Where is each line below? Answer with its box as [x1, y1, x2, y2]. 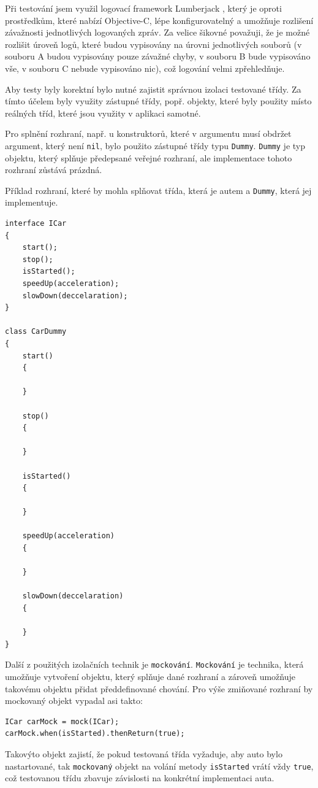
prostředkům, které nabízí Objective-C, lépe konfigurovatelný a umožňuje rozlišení [5, 14, 314, 26]
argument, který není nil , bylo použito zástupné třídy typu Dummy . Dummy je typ [5, 139, 306, 152]
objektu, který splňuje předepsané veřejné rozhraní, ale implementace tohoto [5, 151, 292, 164]
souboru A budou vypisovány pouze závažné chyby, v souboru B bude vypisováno [5, 50, 311, 63]
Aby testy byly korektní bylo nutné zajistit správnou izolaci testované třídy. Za [5, 82, 301, 95]
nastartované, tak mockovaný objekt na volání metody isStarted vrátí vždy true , [5, 759, 314, 772]
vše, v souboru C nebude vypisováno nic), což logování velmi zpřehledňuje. [5, 61, 285, 74]
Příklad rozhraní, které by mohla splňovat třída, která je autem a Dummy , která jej [5, 183, 312, 196]
